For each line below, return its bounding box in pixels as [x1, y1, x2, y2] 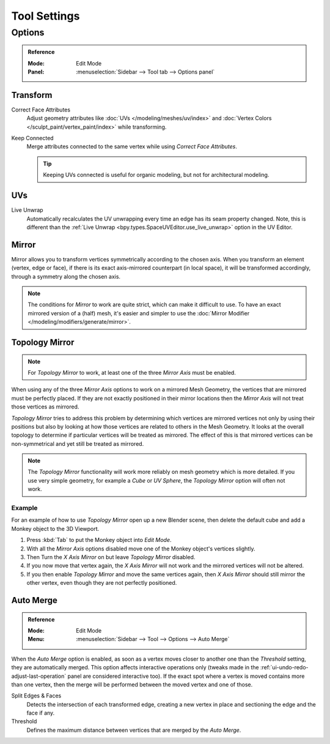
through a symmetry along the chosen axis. [11, 272, 121, 280]
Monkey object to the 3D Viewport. [11, 525, 100, 532]
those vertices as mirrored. [11, 403, 79, 410]
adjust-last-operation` [11, 672, 67, 680]
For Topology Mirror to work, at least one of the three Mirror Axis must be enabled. [28, 369, 237, 376]
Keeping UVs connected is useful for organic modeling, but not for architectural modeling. [43, 171, 269, 179]
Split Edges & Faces [11, 692, 62, 699]
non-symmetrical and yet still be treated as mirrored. [11, 440, 144, 447]
